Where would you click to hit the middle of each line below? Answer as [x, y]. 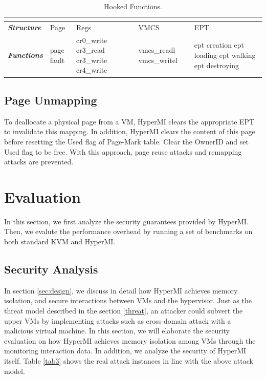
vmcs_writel [158, 60]
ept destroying [216, 65]
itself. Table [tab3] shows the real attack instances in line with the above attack [129, 361]
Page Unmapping [51, 100]
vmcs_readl [157, 50]
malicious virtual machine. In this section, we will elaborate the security [117, 331]
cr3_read [90, 50]
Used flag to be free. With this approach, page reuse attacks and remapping [123, 151]
